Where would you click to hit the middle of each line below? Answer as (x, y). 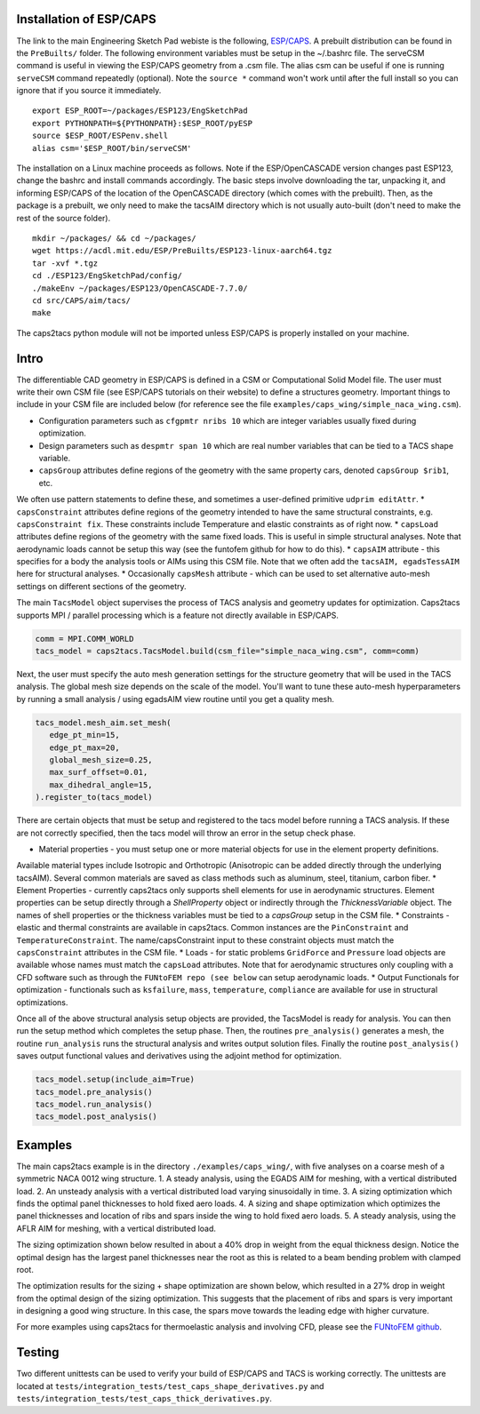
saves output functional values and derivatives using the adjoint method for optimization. (179, 1056)
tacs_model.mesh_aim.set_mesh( (104, 723)
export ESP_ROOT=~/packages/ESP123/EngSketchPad (140, 111)
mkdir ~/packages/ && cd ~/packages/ (115, 238)
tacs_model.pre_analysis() (94, 1092)
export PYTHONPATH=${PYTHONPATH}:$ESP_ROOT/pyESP (143, 123)
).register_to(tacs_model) (94, 797)
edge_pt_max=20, (84, 747)
